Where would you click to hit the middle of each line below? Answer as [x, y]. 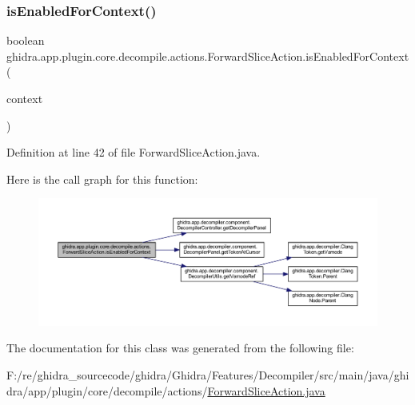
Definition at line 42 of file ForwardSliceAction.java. [134, 152]
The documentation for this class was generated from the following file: [180, 348]
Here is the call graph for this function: [102, 179]
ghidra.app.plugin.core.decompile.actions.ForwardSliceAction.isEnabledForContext [208, 56]
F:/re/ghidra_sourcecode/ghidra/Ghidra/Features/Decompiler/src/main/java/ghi [208, 374]
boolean [26, 40]
